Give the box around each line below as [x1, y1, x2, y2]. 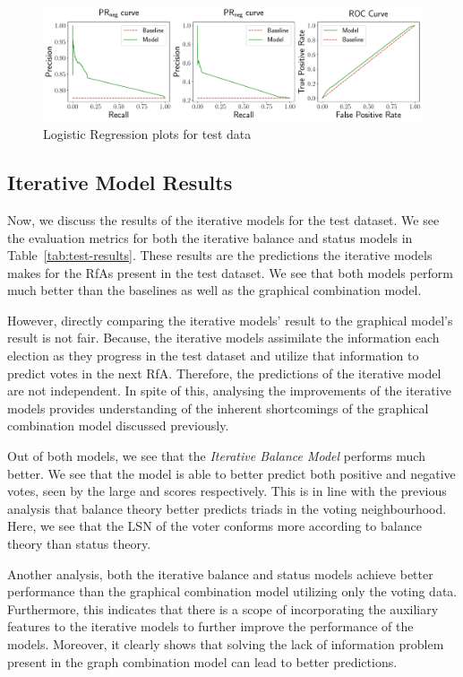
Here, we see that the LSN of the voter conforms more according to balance [7, 516, 422, 535]
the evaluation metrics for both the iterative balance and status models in [7, 228, 413, 247]
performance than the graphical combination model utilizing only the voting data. [7, 582, 458, 601]
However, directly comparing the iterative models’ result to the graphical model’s [7, 310, 453, 329]
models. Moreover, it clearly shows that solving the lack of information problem [7, 634, 444, 653]
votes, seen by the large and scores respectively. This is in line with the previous [7, 482, 447, 500]
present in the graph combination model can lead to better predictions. [7, 652, 398, 671]
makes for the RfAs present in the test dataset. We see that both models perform [7, 263, 453, 282]
